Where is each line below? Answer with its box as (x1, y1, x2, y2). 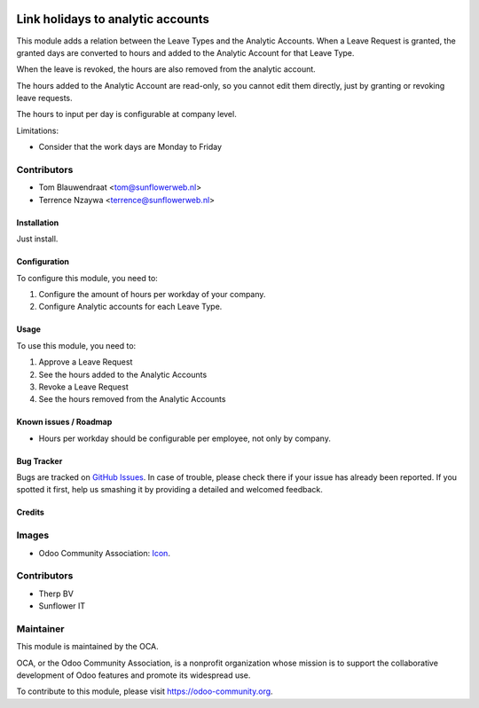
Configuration (16, 256, 70, 267)
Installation (16, 217, 59, 228)
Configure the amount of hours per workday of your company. (38, 288, 266, 299)
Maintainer (16, 622, 65, 634)
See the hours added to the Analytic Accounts (38, 369, 208, 380)
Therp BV (38, 588, 75, 599)
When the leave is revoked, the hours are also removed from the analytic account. (16, 64, 317, 75)
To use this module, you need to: (16, 340, 137, 350)
